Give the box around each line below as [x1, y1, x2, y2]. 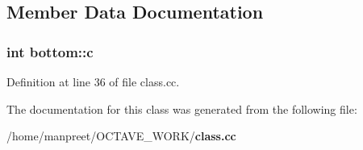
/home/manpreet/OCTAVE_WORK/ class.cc [6, 127, 236, 144]
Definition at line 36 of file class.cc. [6, 73, 180, 90]
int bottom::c [6, 41, 94, 61]
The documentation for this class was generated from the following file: [6, 100, 357, 117]
